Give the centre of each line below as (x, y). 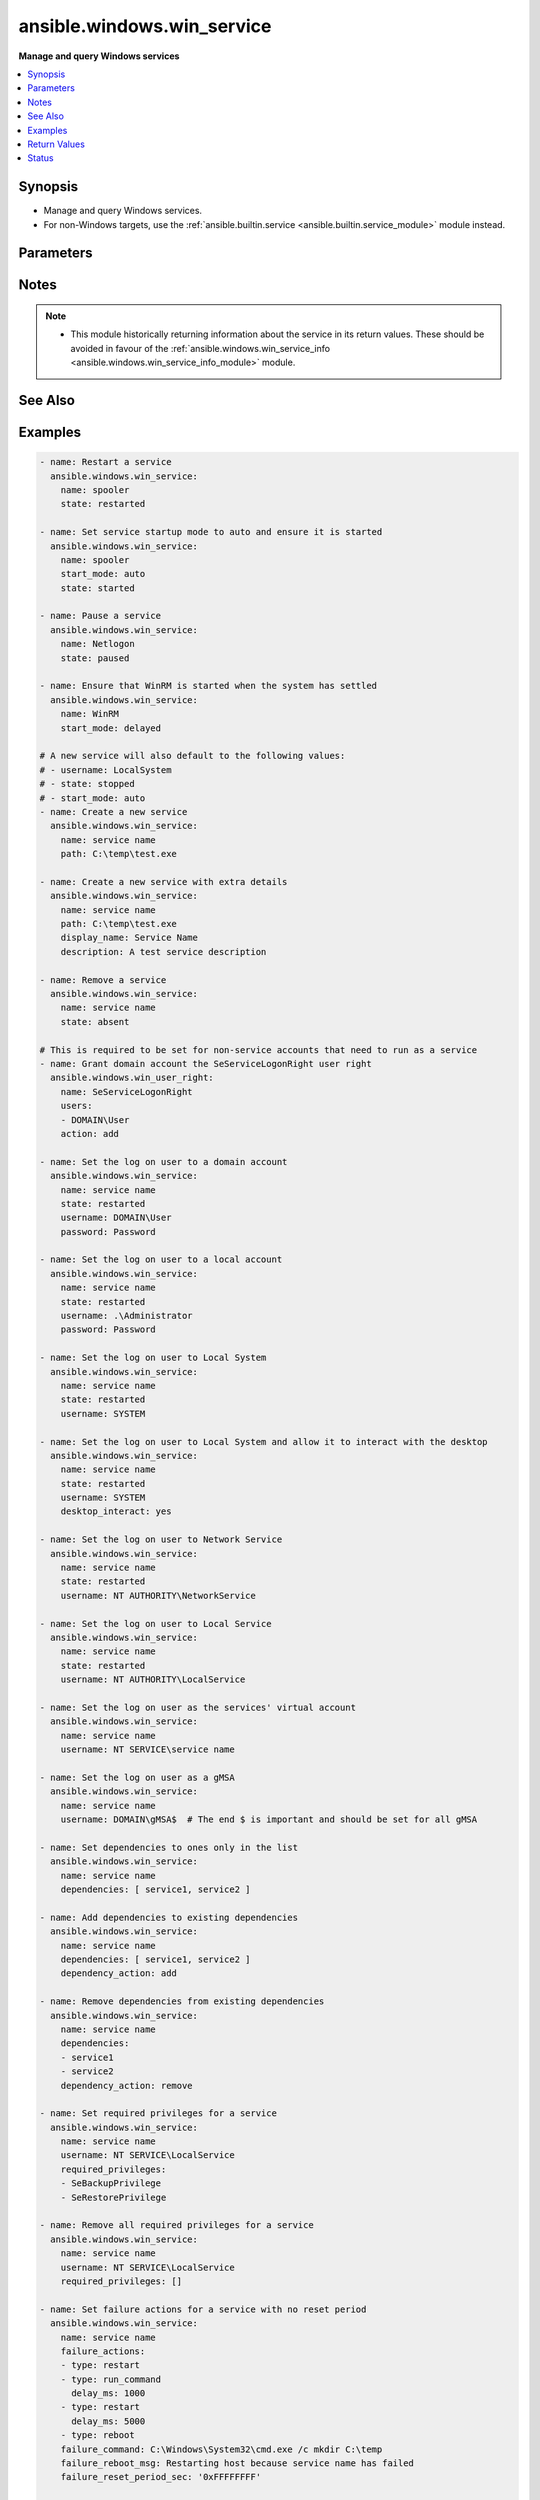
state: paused (95, 658)
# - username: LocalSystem (105, 769)
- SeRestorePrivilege (113, 2197)
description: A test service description (163, 951)
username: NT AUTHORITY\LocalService (153, 1679)
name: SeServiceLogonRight (127, 1091)
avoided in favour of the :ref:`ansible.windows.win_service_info (200, 348)
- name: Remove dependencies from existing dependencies (182, 2001)
